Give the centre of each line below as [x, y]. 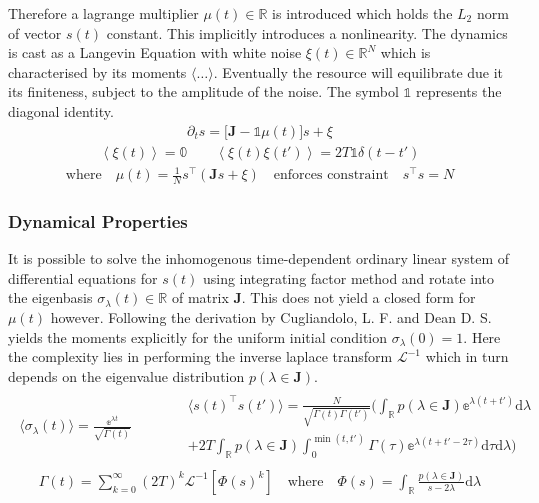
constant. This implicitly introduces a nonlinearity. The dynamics [307, 32]
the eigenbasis [50, 297]
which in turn [467, 356]
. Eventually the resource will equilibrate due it [358, 71]
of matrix [200, 297]
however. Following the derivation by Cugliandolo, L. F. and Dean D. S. [271, 317]
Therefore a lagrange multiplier [103, 13]
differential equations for [83, 277]
